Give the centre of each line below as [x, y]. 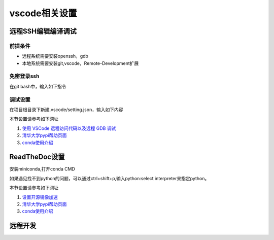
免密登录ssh [24, 76]
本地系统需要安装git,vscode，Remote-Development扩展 [80, 63]
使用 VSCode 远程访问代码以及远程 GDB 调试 [69, 128]
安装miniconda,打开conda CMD [42, 169]
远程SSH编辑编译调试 [43, 31]
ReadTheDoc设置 [37, 157]
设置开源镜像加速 [40, 197]
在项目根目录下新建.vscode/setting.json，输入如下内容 [66, 110]
